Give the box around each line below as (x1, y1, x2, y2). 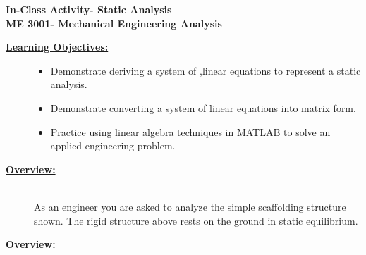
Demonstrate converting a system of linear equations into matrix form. (50, 100, 356, 115)
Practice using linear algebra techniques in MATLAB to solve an (50, 124, 331, 139)
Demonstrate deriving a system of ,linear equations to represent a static (50, 63, 361, 77)
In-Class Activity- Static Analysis (6, 2, 172, 16)
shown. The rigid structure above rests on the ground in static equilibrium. (34, 213, 358, 228)
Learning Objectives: (6, 39, 109, 54)
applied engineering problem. (50, 138, 176, 153)
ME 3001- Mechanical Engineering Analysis (6, 15, 222, 30)
